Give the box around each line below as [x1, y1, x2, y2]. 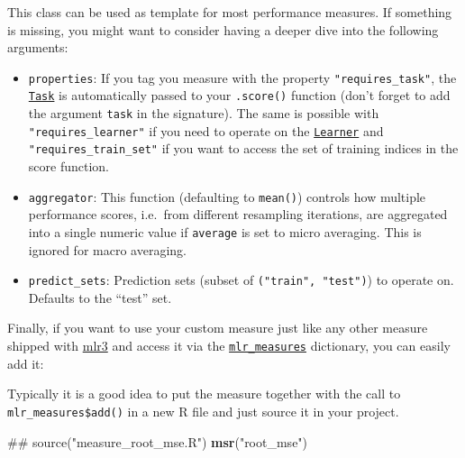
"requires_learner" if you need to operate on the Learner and [28, 121, 384, 140]
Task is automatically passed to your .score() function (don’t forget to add [28, 86, 451, 105]
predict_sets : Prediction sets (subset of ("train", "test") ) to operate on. [28, 270, 454, 289]
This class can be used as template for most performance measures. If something [7, 3, 452, 21]
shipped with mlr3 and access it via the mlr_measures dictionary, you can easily [7, 336, 451, 354]
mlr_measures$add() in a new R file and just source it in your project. [7, 401, 399, 420]
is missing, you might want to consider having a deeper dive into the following [7, 20, 439, 39]
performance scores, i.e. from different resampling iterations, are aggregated [28, 205, 448, 224]
